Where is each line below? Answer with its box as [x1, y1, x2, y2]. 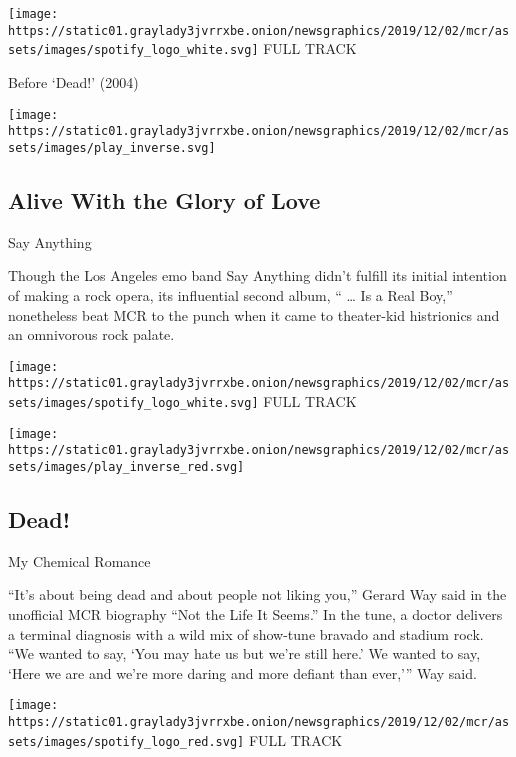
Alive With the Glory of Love [8, 184, 321, 215]
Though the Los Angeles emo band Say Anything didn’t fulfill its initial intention [8, 265, 507, 286]
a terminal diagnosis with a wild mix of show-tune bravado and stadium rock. [8, 623, 484, 644]
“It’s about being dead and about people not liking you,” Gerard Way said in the [8, 584, 507, 605]
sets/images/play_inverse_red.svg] [8, 459, 245, 474]
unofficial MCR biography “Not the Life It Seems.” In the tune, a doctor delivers [8, 604, 503, 625]
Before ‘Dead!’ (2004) [8, 71, 139, 92]
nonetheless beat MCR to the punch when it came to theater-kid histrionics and [8, 304, 500, 325]
